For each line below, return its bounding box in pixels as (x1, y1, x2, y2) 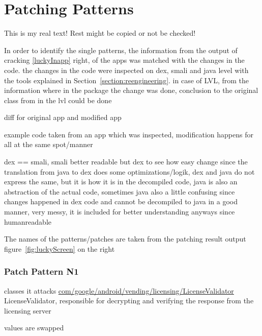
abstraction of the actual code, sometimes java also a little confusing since (4, 186, 235, 197)
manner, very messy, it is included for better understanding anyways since (4, 206, 235, 217)
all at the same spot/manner (4, 139, 93, 150)
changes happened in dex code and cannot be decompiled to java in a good (4, 196, 238, 207)
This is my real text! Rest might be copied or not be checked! (4, 28, 196, 38)
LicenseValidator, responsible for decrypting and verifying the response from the (4, 295, 254, 306)
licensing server (4, 305, 51, 316)
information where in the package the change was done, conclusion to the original (4, 85, 258, 95)
